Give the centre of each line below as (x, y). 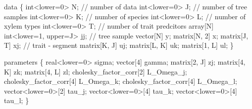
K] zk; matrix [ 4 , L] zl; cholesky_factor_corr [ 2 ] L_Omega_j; (96, 71)
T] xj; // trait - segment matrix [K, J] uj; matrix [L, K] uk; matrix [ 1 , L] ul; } (119, 45)
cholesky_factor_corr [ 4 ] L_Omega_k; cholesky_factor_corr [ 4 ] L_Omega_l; (121, 81)
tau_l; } (17, 100)
